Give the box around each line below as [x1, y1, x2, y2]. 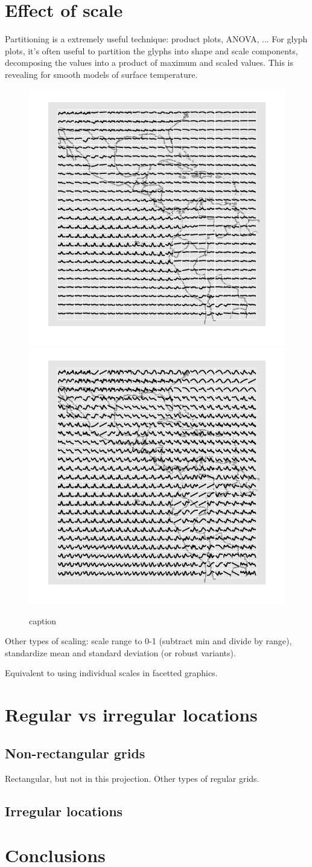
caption [29, 614, 57, 627]
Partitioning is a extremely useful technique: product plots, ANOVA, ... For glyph [5, 33, 308, 45]
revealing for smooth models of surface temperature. [5, 68, 198, 80]
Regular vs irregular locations [5, 702, 258, 727]
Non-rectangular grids [5, 743, 145, 762]
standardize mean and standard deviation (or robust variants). [5, 646, 236, 659]
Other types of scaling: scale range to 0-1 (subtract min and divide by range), [5, 635, 292, 647]
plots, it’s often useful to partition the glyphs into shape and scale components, [5, 44, 298, 57]
